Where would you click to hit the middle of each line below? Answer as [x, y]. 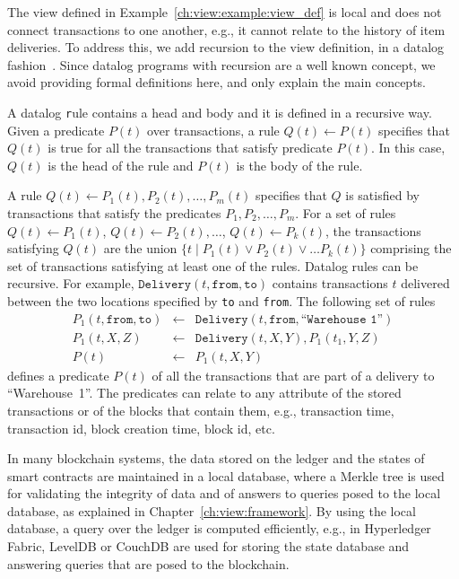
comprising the [411, 248]
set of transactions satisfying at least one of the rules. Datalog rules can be [213, 265]
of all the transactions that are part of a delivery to [293, 375]
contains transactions [330, 283]
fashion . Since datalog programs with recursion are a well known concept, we [221, 64]
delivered [425, 283]
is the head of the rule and [121, 165]
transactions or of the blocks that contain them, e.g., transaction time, [201, 410]
